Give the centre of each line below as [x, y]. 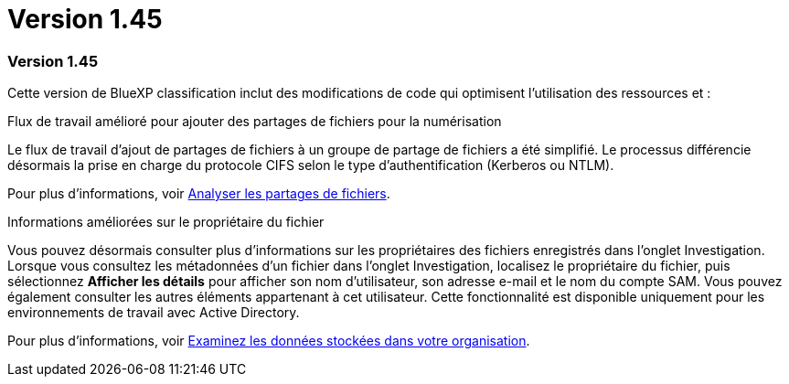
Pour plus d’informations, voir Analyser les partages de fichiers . [199, 194]
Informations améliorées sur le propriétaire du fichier [166, 222]
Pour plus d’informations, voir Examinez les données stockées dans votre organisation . [269, 341]
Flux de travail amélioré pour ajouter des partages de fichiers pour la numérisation [255, 122]
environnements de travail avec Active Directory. [154, 313]
